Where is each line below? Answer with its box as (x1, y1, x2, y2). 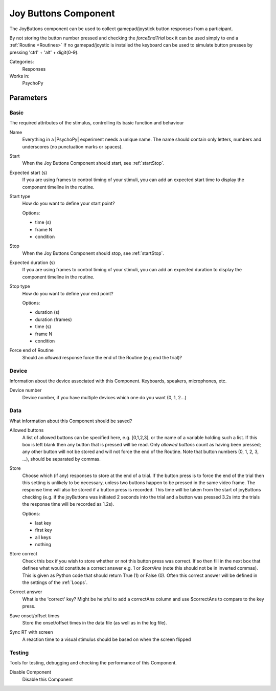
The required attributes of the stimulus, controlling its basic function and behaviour (9, 120, 184, 126)
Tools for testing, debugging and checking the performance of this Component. (9, 659, 177, 665)
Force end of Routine (9, 347, 54, 353)
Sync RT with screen (9, 629, 53, 635)
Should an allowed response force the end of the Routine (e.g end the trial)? (22, 354, 182, 360)
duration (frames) (35, 316, 72, 322)
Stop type (9, 283, 30, 289)
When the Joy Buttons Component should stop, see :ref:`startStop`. (22, 250, 165, 256)
